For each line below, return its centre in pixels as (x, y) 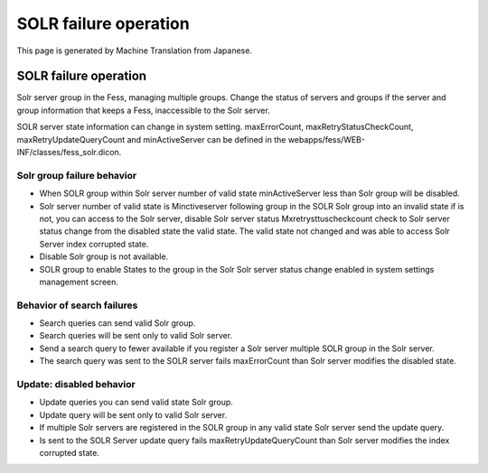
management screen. (79, 282)
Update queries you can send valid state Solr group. (136, 403)
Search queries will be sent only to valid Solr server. (136, 336)
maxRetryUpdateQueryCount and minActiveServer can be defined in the (151, 139)
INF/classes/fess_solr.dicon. (69, 153)
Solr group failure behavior (77, 175)
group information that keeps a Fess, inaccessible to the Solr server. (143, 110)
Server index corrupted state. (94, 244)
